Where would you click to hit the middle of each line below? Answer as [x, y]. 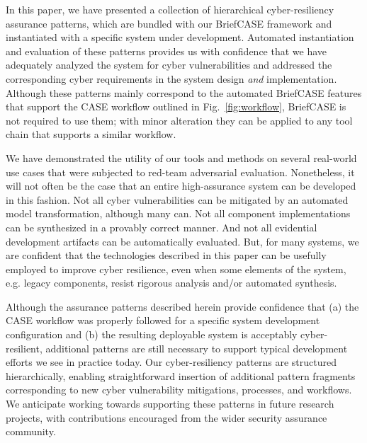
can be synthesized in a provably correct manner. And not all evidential [162, 227]
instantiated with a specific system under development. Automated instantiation [180, 37]
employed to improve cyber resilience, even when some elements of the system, [176, 269]
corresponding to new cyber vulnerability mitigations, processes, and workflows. [179, 390]
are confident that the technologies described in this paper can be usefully [166, 255]
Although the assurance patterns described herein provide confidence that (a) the [182, 306]
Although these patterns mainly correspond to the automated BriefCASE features [184, 92]
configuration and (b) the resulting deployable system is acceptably [152, 334]
